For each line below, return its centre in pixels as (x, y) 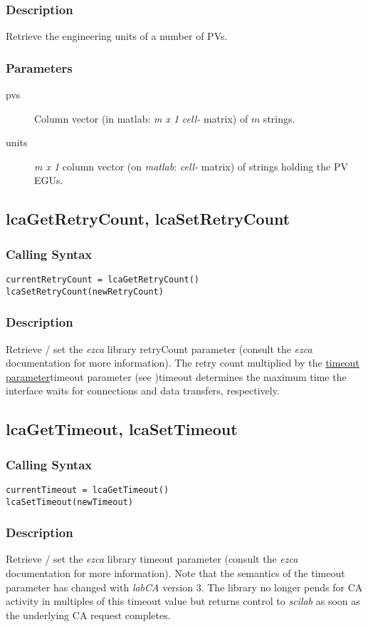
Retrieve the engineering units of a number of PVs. (117, 36)
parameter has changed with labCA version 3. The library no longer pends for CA (184, 587)
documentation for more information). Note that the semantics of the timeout (175, 573)
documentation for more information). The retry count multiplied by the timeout (183, 363)
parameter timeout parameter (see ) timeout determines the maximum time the (176, 376)
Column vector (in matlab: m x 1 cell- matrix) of (141, 118)
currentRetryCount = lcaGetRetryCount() (103, 280)
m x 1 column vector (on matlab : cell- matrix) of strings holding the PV (191, 166)
